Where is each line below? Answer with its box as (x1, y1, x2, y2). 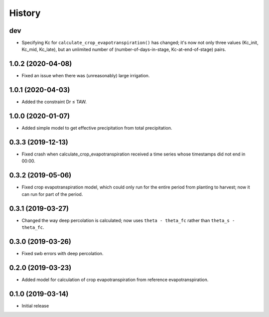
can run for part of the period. (21, 191, 83, 197)
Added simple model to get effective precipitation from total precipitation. (21, 125, 172, 131)
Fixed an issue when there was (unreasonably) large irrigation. (21, 73, 150, 79)
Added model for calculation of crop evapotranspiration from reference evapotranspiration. (21, 277, 209, 283)
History (9, 7, 41, 18)
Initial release (21, 303, 49, 309)
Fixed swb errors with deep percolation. (21, 250, 104, 256)
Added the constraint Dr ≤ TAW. (21, 99, 87, 105)
